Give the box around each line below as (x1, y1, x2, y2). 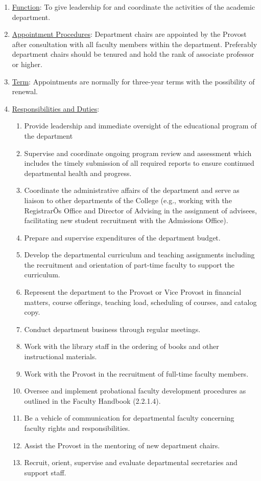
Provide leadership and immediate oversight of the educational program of (24, 120, 257, 131)
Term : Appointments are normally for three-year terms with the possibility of (12, 76, 255, 86)
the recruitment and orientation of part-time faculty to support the (24, 259, 234, 270)
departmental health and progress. (24, 167, 132, 178)
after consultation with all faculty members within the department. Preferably (12, 38, 257, 49)
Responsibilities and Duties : (12, 103, 100, 114)
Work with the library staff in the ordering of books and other (24, 341, 219, 352)
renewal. (12, 86, 38, 97)
